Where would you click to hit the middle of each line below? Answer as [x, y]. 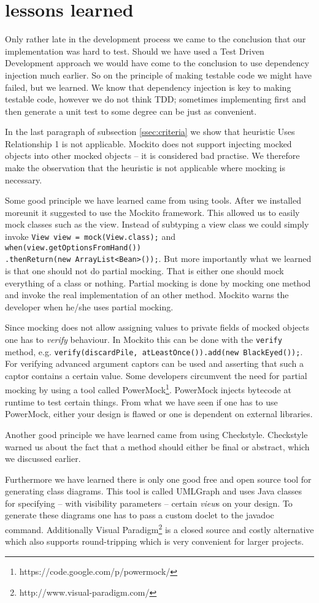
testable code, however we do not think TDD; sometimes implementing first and [156, 99]
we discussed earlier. [43, 459]
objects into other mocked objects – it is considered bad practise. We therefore [152, 156]
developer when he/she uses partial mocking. [89, 306]
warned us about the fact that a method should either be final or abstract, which [157, 446]
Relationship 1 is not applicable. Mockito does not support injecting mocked [148, 143]
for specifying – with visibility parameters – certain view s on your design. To [149, 503]
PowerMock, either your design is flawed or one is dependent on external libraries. [159, 414]
